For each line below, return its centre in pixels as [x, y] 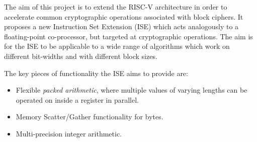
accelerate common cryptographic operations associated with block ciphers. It [124, 16]
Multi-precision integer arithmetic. [69, 133]
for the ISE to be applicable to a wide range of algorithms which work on [117, 46]
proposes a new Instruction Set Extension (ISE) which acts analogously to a [121, 26]
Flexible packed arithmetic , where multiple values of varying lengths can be [132, 90]
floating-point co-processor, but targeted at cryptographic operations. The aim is [128, 36]
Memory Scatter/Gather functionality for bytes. [90, 117]
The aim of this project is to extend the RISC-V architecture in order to [116, 7]
